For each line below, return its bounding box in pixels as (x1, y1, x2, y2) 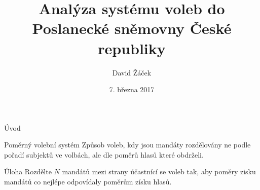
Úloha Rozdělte (4, 166, 52, 177)
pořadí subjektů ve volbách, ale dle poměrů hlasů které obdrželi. (4, 149, 204, 160)
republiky (98, 37, 166, 58)
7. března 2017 (109, 84, 155, 95)
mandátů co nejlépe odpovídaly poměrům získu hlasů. (4, 176, 172, 187)
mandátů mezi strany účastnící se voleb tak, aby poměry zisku (62, 166, 256, 177)
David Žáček (112, 67, 152, 78)
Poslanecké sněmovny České (32, 18, 232, 39)
